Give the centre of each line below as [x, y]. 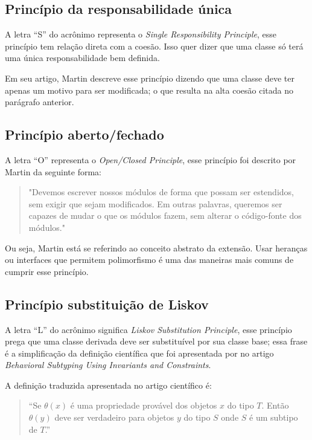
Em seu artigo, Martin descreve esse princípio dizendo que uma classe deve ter [150, 78]
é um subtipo [274, 417]
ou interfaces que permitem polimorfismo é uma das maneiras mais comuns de [149, 260]
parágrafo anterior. [40, 102]
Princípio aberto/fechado [84, 134]
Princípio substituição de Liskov [107, 304]
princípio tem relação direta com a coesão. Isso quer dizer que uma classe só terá [154, 46]
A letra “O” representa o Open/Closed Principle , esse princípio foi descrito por [151, 159]
